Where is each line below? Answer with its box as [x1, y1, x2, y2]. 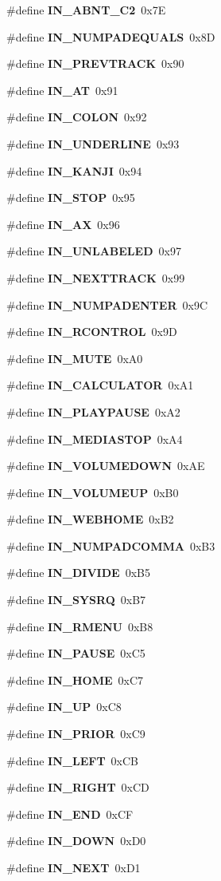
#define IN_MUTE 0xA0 [6, 350, 143, 366]
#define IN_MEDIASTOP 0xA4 [6, 430, 183, 447]
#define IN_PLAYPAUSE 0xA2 [6, 403, 180, 420]
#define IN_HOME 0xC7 [6, 671, 144, 688]
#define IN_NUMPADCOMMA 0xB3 [6, 537, 215, 554]
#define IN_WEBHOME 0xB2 [6, 511, 174, 527]
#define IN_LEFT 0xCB [6, 752, 139, 768]
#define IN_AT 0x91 [6, 81, 118, 98]
